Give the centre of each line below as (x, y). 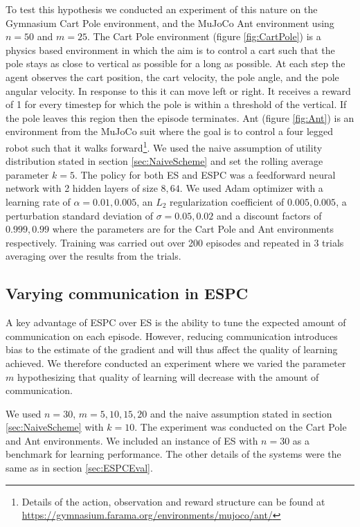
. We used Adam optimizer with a (251, 188)
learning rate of (38, 201)
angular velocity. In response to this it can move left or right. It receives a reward (178, 90)
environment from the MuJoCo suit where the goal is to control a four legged (170, 131)
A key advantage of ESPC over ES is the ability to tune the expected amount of (176, 322)
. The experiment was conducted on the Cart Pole (241, 427)
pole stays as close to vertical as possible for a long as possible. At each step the (175, 63)
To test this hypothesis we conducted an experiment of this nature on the (162, 9)
